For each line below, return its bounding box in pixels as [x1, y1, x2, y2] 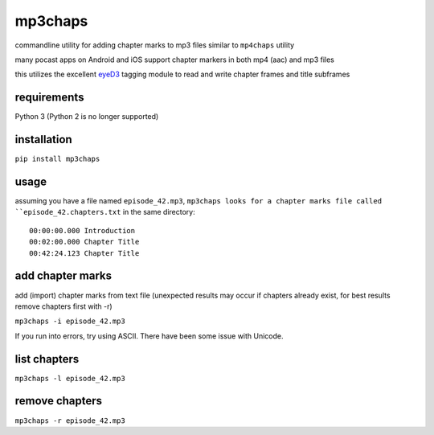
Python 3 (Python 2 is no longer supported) [14, 112, 159, 121]
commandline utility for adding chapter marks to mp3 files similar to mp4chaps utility [14, 40, 295, 50]
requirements [14, 91, 84, 105]
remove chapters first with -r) [14, 302, 113, 311]
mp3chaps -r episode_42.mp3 [14, 416, 126, 425]
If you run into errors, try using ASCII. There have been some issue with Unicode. [14, 330, 285, 341]
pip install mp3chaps [14, 154, 100, 164]
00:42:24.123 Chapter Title [29, 248, 140, 257]
